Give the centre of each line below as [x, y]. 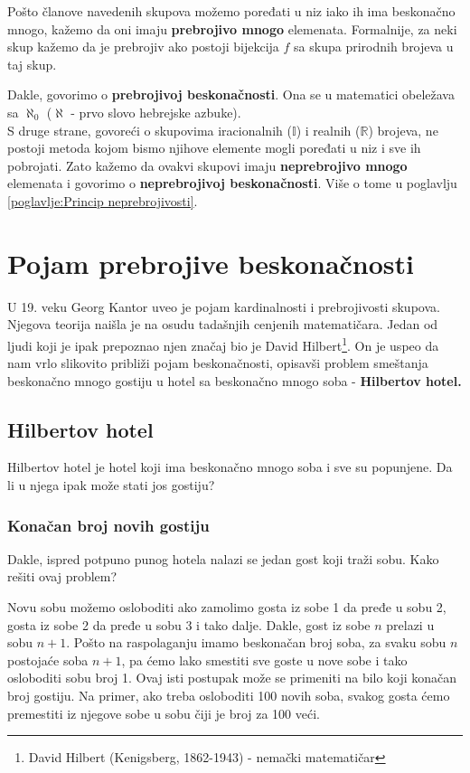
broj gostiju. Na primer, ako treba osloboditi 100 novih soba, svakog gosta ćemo [229, 696]
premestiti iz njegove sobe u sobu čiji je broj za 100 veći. [164, 713]
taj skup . [32, 64]
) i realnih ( [328, 130]
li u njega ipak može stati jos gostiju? [111, 485]
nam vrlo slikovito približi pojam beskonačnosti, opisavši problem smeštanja [218, 363]
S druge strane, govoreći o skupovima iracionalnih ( [150, 130]
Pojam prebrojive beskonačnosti [211, 263]
